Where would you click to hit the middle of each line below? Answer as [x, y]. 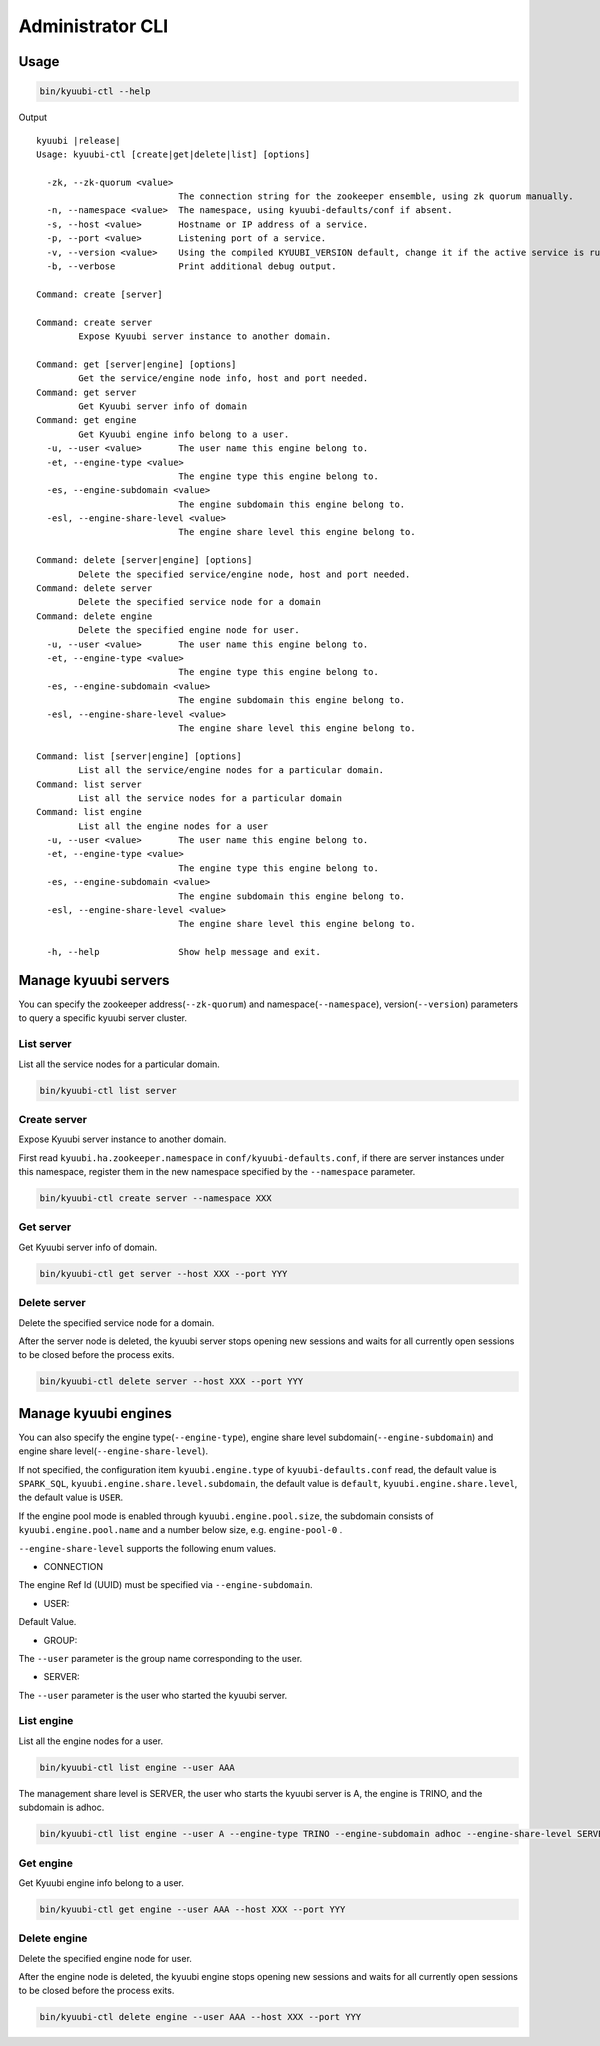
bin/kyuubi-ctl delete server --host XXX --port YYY [171, 1381]
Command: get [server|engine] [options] [136, 364]
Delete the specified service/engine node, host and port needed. [244, 574]
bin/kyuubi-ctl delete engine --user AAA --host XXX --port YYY [200, 2017]
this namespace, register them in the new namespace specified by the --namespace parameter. [217, 1172]
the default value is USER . [71, 1497]
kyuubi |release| [78, 140]
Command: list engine [89, 812]
